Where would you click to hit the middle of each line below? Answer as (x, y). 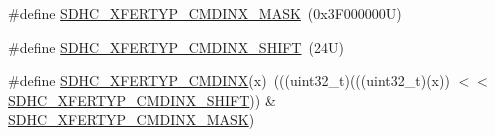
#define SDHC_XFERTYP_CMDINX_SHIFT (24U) (176, 46)
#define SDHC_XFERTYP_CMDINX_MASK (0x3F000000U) (205, 13)
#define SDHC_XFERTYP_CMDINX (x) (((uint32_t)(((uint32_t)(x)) (229, 80)
